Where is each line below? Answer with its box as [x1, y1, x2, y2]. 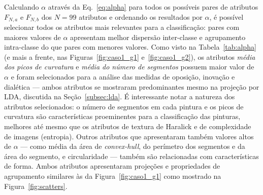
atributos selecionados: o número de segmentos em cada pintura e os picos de [4, 101, 244, 111]
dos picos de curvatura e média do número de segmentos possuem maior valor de [4, 61, 254, 72]
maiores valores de [4, 31, 61, 42]
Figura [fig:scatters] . [4, 180, 68, 191]
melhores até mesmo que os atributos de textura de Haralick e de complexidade [4, 121, 251, 131]
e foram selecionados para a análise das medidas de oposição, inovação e [11, 71, 235, 82]
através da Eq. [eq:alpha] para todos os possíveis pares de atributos [48, 2, 258, 12]
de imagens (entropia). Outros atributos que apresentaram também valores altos [4, 131, 254, 141]
